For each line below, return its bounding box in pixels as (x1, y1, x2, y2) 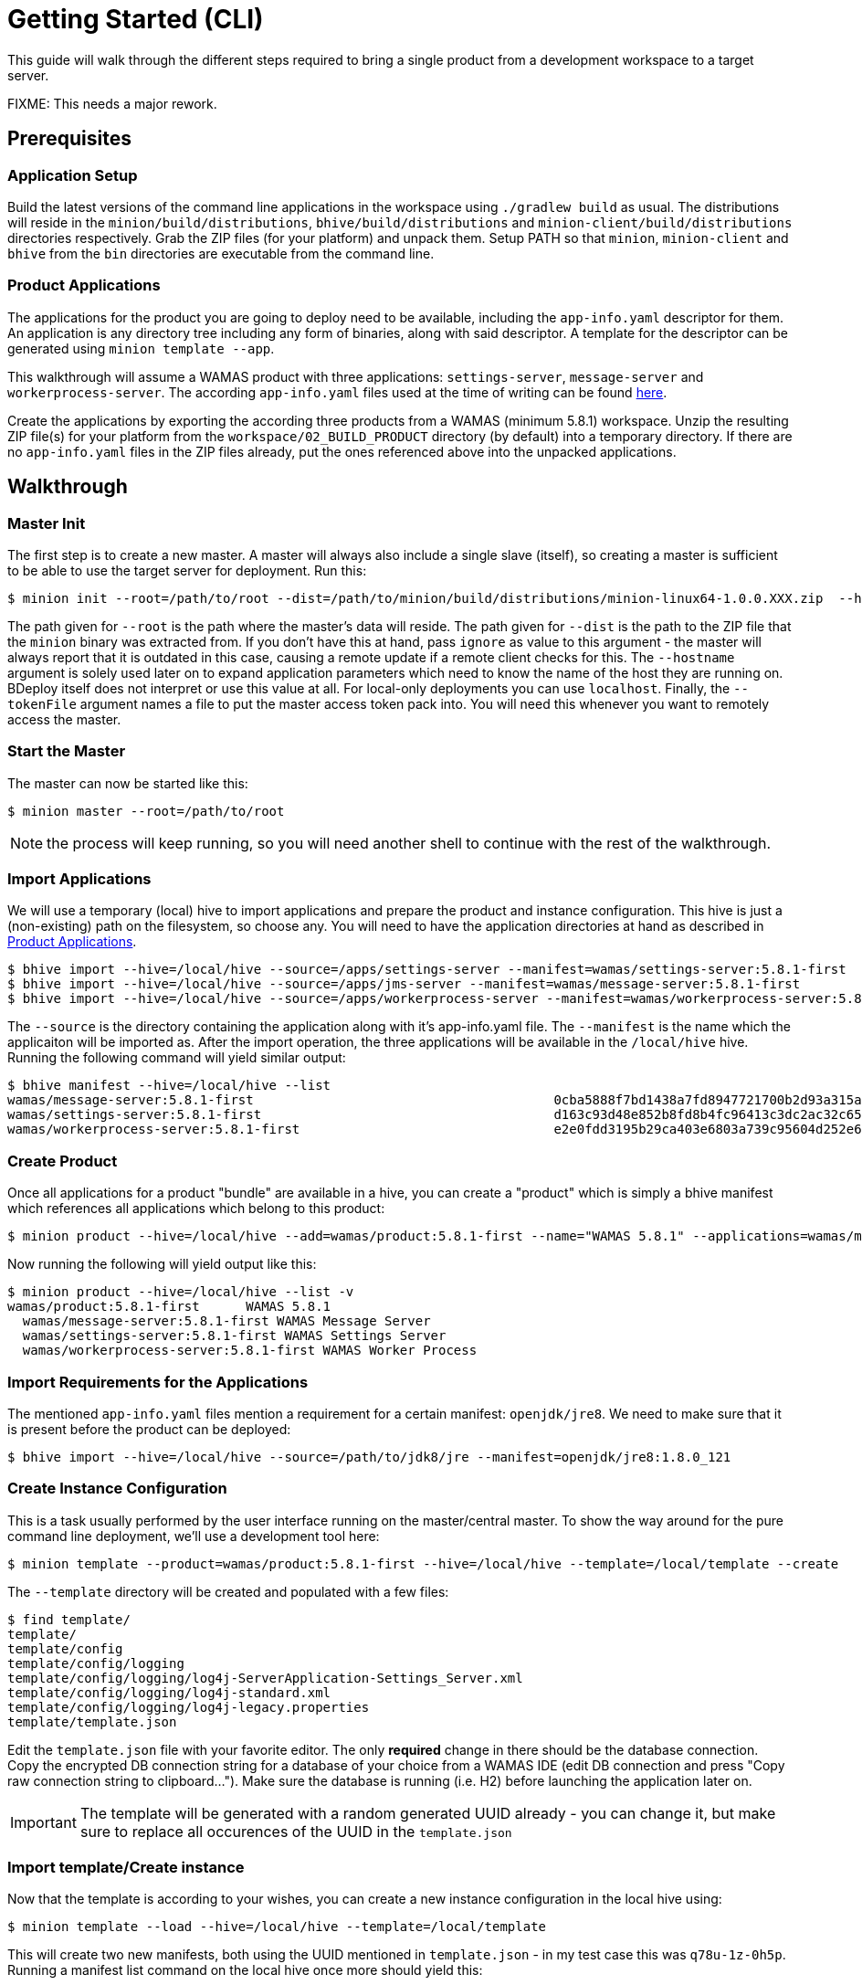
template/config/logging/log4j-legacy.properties (7, 1699, 370, 1715)
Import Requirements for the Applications (7, 1372, 309, 1391)
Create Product (7, 1151, 118, 1170)
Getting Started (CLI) (7, 4, 264, 35)
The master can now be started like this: (7, 775, 248, 791)
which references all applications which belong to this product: (7, 1200, 385, 1217)
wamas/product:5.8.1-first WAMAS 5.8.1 (7, 1299, 331, 1315)
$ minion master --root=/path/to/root (7, 803, 285, 818)
